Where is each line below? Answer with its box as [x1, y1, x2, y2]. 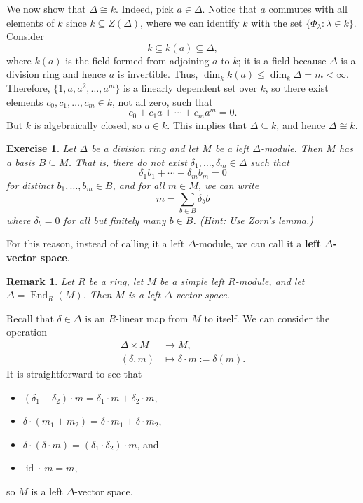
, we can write [198, 177, 259, 192]
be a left [214, 141, 249, 156]
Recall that [6, 310, 54, 325]
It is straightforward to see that [6, 366, 142, 381]
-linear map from [116, 310, 189, 325]
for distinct [6, 177, 54, 192]
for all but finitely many [63, 212, 166, 227]
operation [6, 324, 48, 339]
